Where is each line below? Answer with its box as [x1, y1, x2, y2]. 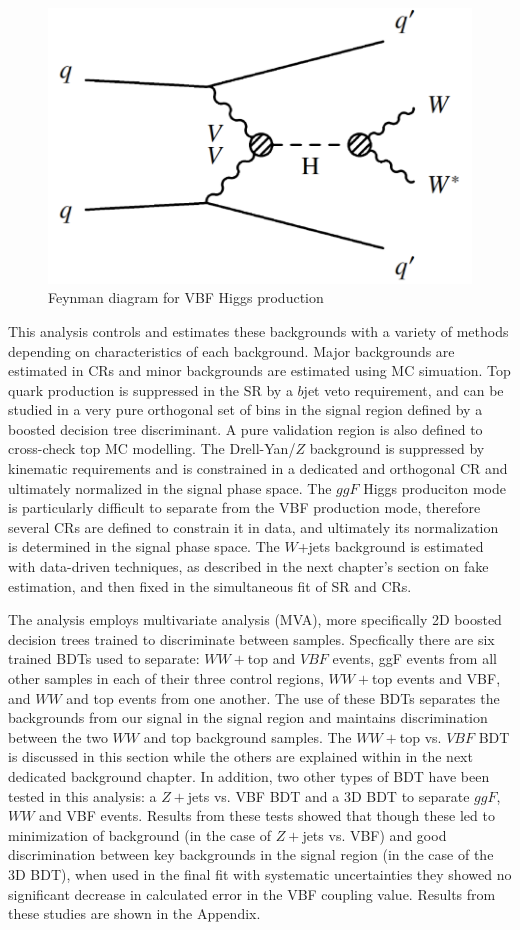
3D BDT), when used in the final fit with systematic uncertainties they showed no [8, 863, 512, 884]
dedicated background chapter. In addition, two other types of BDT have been [8, 765, 490, 786]
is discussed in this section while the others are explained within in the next [8, 746, 473, 767]
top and [247, 648, 296, 669]
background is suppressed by [309, 438, 485, 459]
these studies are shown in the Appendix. [8, 903, 261, 924]
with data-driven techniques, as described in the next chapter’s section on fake [8, 556, 489, 577]
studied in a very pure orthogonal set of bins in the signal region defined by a [8, 399, 483, 420]
